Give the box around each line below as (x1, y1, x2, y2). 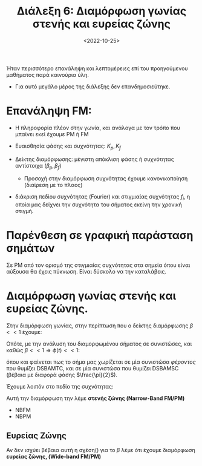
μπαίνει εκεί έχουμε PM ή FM (15, 130, 89, 137)
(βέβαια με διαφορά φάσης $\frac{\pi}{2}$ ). (6, 371, 118, 379)
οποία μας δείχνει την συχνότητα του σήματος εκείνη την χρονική (15, 201, 183, 208)
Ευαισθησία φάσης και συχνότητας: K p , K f (15, 142, 121, 151)
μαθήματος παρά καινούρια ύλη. (6, 71, 90, 78)
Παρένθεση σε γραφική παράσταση (6, 229, 194, 243)
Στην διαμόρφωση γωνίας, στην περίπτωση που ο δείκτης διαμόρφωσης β (6, 322, 194, 329)
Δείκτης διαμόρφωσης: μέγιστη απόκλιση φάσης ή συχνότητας (15, 156, 174, 163)
